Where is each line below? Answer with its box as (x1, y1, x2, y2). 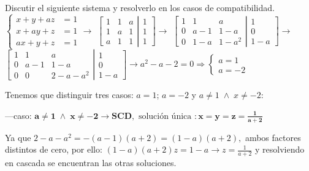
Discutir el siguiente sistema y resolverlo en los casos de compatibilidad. (5, 1, 275, 13)
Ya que (5, 131, 31, 143)
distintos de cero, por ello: (5, 143, 102, 156)
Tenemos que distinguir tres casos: (5, 88, 134, 101)
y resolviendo (254, 143, 305, 156)
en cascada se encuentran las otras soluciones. (5, 156, 177, 169)
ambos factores (245, 131, 301, 143)
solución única (138, 112, 192, 121)
